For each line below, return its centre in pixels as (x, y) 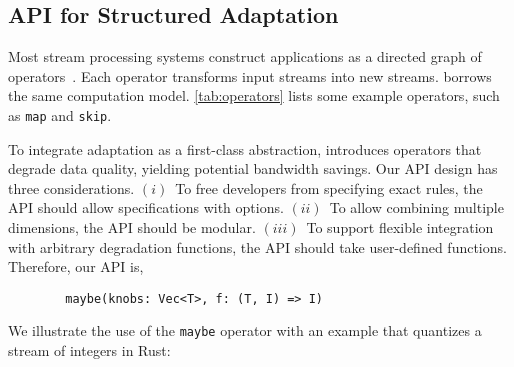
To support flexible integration (400, 227)
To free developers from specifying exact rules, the (329, 187)
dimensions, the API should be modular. (132, 227)
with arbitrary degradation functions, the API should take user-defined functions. (257, 246)
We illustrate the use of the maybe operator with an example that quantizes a (245, 330)
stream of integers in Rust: (89, 350)
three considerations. (71, 187)
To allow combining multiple (416, 207)
